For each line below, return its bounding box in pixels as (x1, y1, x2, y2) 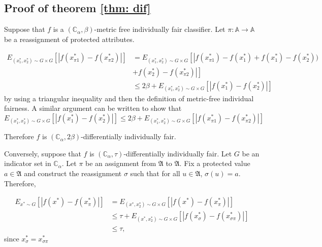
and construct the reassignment (24, 168, 122, 179)
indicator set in (4, 158, 51, 169)
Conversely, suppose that (4, 148, 81, 158)
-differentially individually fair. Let (123, 148, 232, 158)
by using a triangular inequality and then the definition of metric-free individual (4, 93, 254, 103)
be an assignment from (85, 158, 156, 169)
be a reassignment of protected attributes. (4, 33, 135, 44)
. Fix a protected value (179, 158, 250, 169)
